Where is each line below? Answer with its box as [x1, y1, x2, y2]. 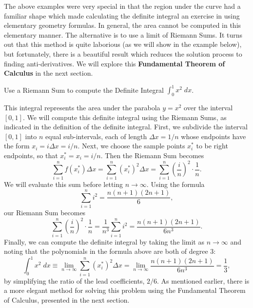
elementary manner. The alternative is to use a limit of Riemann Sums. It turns [4, 29, 243, 40]
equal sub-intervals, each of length [45, 131, 147, 141]
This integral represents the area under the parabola [4, 103, 160, 113]
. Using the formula [146, 179, 205, 189]
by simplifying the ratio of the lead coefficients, [4, 275, 145, 286]
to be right [196, 141, 228, 151]
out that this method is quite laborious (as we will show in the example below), [4, 39, 242, 49]
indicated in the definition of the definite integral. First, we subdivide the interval [4, 122, 248, 132]
